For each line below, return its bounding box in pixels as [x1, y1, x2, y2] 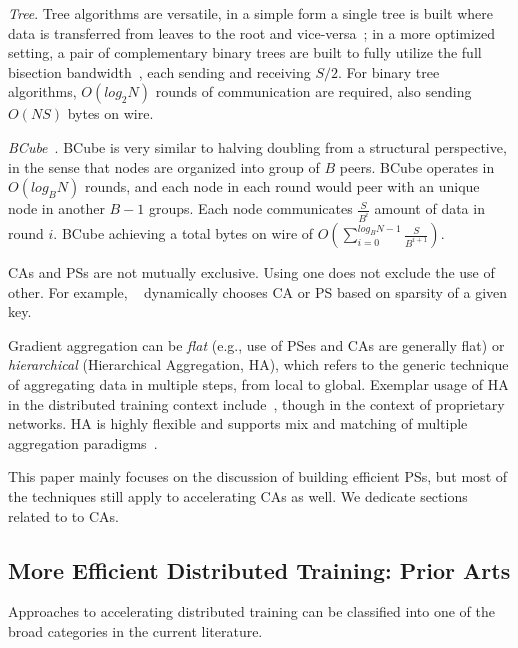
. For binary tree [338, 61, 440, 82]
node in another [8, 198, 105, 219]
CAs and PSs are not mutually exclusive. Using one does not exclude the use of [8, 262, 495, 283]
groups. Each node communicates [148, 198, 353, 219]
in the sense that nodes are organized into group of [8, 156, 320, 177]
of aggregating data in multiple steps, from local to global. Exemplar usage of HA [8, 374, 509, 394]
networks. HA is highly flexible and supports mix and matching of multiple [8, 413, 468, 434]
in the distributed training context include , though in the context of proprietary [8, 393, 505, 414]
